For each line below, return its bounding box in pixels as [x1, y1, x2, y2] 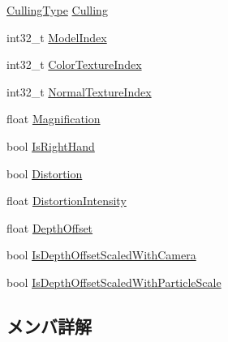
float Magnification [6, 110, 101, 127]
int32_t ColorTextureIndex [6, 56, 142, 73]
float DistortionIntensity [6, 192, 127, 209]
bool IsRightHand [6, 137, 95, 154]
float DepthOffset [6, 219, 93, 236]
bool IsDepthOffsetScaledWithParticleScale [6, 273, 222, 290]
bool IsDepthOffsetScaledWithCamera [6, 246, 196, 263]
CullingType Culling [6, 2, 108, 18]
